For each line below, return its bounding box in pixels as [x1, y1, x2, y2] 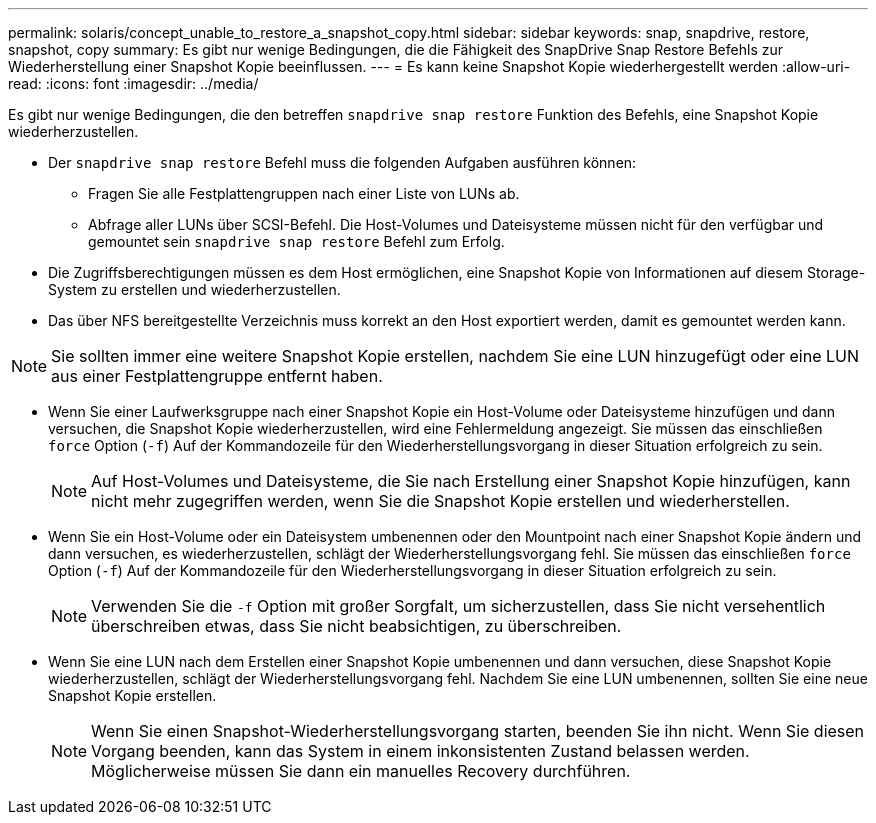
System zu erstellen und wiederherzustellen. [48, 281, 341, 298]
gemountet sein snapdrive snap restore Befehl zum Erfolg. [88, 233, 505, 250]
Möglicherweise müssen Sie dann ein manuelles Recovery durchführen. [91, 761, 631, 781]
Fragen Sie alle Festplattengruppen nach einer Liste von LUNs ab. [88, 185, 520, 202]
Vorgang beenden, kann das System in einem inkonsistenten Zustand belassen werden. [91, 741, 750, 761]
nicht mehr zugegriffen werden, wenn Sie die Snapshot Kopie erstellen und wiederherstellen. [91, 491, 790, 511]
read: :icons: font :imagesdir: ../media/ [8, 75, 259, 92]
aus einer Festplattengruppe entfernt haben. [51, 366, 383, 386]
